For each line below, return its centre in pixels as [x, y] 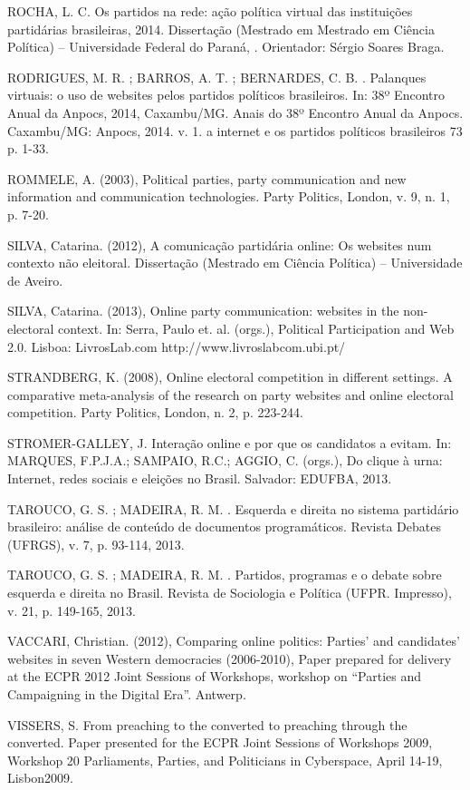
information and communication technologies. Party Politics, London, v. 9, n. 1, [229, 196]
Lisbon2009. [41, 778]
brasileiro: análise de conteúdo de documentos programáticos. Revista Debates [224, 527]
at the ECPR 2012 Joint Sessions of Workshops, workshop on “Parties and [215, 676]
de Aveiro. [35, 280]
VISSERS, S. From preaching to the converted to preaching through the [207, 724]
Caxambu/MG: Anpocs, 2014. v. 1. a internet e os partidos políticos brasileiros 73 [235, 130]
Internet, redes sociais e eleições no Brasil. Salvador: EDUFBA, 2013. [200, 478]
